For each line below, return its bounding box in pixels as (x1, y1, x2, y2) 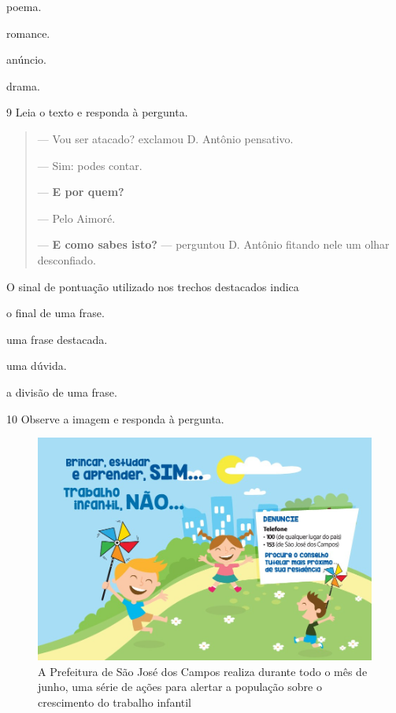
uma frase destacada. (6, 331, 108, 347)
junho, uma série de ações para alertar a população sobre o (38, 678, 322, 695)
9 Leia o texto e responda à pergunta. (6, 104, 188, 120)
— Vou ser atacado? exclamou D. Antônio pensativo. (37, 130, 294, 146)
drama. (6, 77, 40, 94)
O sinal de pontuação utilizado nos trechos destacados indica (6, 278, 299, 294)
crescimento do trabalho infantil (38, 693, 192, 710)
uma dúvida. (6, 357, 67, 374)
